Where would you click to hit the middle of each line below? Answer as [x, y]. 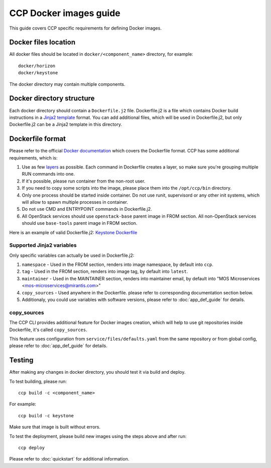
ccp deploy [32, 447]
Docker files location [42, 42]
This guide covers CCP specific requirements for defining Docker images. [85, 28]
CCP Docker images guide [65, 13]
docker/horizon [37, 66]
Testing [21, 360]
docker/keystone [38, 73]
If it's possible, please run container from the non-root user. [84, 181]
